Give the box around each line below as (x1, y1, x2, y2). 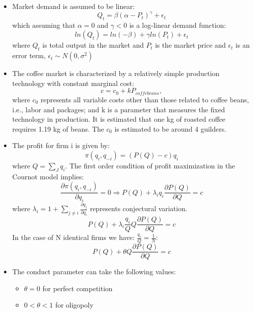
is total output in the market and (42, 40, 144, 50)
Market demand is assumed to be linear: (12, 1, 135, 11)
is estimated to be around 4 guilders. (114, 123, 227, 134)
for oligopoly (55, 300, 93, 310)
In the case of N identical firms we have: (12, 232, 135, 242)
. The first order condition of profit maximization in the (65, 160, 235, 170)
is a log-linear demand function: (129, 19, 226, 30)
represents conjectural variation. (89, 203, 187, 214)
